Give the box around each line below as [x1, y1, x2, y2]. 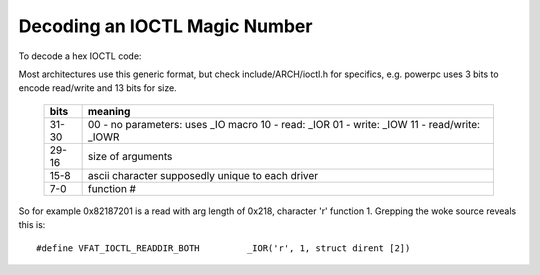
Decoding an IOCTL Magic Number [18, 15, 313, 37]
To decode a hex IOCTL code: [18, 50, 142, 62]
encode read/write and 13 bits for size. [18, 82, 177, 94]
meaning [87, 104, 131, 118]
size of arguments [87, 149, 173, 163]
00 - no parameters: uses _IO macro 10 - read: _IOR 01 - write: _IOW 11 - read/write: [87, 117, 480, 131]
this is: [18, 219, 46, 231]
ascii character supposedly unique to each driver [87, 168, 319, 182]
